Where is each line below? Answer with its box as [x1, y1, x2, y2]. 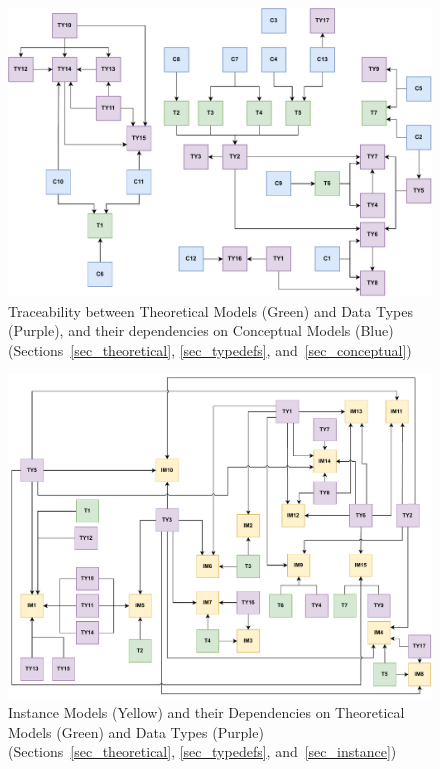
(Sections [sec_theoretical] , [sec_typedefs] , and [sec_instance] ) [8, 741, 397, 762]
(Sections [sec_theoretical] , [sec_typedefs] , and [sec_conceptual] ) [8, 339, 412, 360]
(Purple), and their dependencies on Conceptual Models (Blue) [8, 320, 394, 341]
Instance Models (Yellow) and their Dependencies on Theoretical [8, 702, 405, 723]
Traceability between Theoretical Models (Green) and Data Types [8, 300, 413, 321]
